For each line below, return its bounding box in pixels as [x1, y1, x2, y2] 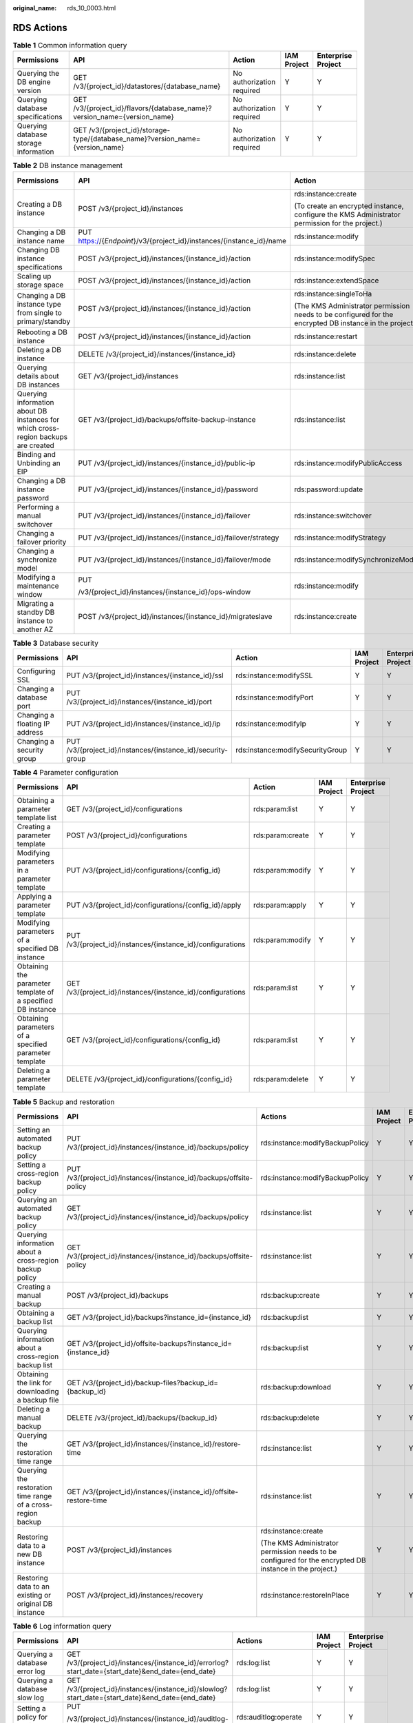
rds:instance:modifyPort [235, 693, 314, 702]
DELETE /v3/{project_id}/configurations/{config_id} [66, 1074, 233, 1084]
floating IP [17, 719, 50, 728]
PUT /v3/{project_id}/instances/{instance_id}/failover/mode [78, 555, 271, 564]
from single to [17, 307, 62, 317]
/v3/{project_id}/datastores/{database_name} [73, 81, 221, 91]
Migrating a [17, 598, 54, 608]
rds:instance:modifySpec [293, 254, 375, 263]
